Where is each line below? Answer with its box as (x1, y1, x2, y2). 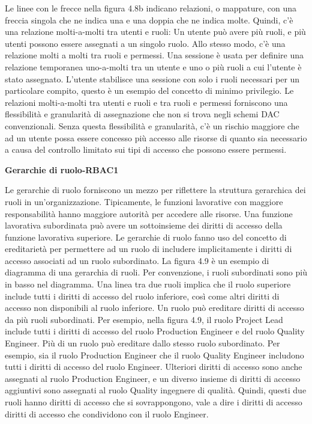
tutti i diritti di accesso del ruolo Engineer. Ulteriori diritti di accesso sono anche (5, 360, 302, 373)
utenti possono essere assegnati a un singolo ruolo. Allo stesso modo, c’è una (5, 37, 286, 49)
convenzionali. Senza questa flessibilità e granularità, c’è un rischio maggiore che (5, 119, 299, 132)
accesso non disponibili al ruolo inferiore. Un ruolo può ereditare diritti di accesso (5, 301, 304, 314)
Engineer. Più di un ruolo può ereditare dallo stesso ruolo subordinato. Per (5, 337, 280, 349)
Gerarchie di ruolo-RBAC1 (5, 163, 119, 176)
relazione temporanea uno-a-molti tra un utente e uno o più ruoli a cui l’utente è (5, 60, 302, 73)
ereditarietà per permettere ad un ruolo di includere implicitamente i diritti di (5, 242, 292, 255)
